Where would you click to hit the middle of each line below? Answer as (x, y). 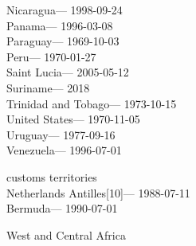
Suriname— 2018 (48, 87)
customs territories (52, 176)
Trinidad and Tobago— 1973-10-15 (92, 103)
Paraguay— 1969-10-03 (63, 41)
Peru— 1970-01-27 (51, 56)
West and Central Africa (66, 234)
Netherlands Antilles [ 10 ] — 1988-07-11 (98, 192)
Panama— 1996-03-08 (60, 25)
